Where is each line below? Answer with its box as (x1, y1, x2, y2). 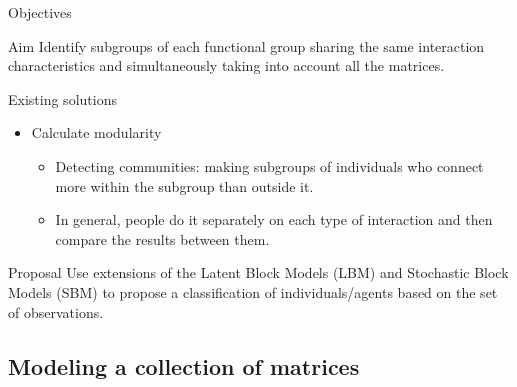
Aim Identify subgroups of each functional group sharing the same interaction (8, 35, 485, 56)
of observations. (8, 301, 104, 322)
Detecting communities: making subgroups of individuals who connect (55, 155, 484, 176)
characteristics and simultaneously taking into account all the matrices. (8, 55, 445, 76)
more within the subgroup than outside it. (55, 175, 314, 196)
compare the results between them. (55, 228, 270, 249)
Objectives (8, 2, 72, 22)
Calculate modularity (31, 122, 162, 143)
